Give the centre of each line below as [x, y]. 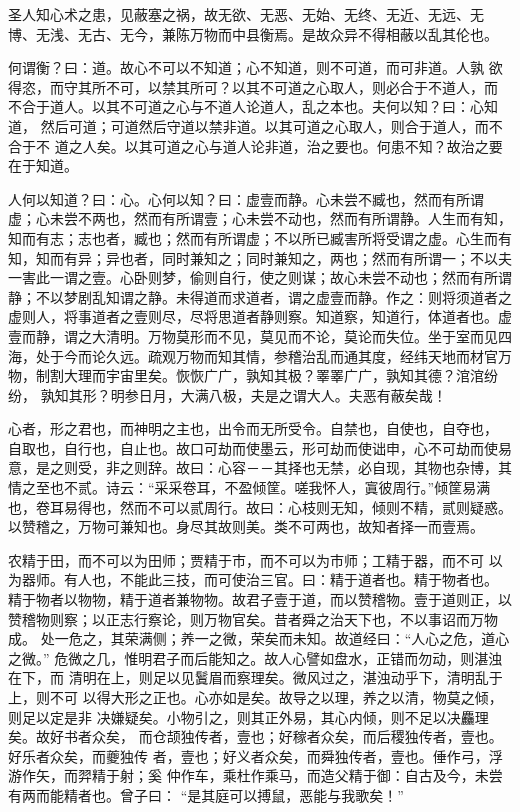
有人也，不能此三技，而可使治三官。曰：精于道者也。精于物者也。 [280, 579]
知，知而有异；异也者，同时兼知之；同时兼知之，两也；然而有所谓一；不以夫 [260, 257]
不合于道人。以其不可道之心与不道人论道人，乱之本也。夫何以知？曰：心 [246, 106]
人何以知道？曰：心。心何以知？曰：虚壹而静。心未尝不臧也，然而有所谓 [246, 198]
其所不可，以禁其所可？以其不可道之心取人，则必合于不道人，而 [287, 86]
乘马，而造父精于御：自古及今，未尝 [383, 775]
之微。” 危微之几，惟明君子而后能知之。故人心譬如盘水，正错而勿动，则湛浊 [255, 657]
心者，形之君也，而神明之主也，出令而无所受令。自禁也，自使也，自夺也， [253, 428]
